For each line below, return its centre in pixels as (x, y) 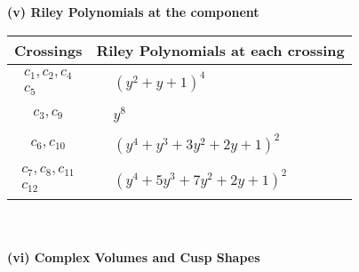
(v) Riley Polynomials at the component (133, 12)
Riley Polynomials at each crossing (220, 50)
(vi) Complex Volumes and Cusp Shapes (134, 256)
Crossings (48, 50)
